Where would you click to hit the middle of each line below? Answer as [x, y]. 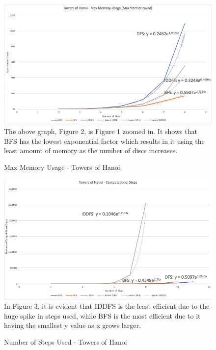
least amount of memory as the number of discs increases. [91, 150]
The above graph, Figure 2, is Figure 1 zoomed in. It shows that [101, 131]
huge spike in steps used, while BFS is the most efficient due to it [102, 315]
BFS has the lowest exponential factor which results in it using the [104, 141]
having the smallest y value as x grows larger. [72, 325]
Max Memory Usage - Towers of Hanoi [62, 167]
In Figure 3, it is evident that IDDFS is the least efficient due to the [107, 306]
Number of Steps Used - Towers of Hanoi [66, 342]
